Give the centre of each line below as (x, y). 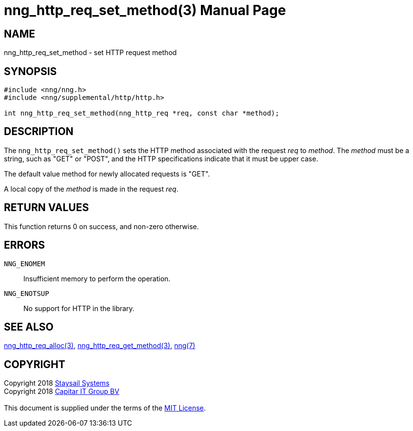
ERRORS (25, 245)
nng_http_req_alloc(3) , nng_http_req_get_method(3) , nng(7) (100, 346)
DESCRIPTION (39, 132)
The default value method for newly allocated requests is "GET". (107, 174)
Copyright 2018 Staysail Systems (57, 383)
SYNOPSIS (30, 71)
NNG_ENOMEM (25, 264)
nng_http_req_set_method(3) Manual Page (145, 10)
